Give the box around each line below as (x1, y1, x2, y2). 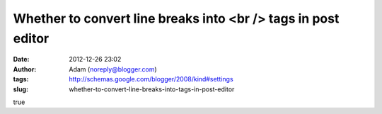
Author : (13, 64, 37, 74)
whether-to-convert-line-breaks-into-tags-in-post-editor (69, 85, 235, 93)
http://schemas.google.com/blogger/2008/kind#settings (69, 75, 233, 84)
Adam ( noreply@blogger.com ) (69, 64, 157, 74)
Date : (13, 55, 30, 64)
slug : (13, 85, 28, 93)
